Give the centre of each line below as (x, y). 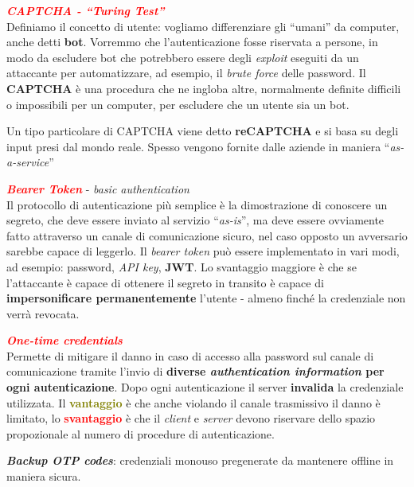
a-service (28, 162)
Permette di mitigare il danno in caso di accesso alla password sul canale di (190, 355)
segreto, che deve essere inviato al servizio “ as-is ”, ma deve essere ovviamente (195, 220)
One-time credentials (64, 340)
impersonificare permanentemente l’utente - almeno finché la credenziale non (206, 298)
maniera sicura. (44, 476)
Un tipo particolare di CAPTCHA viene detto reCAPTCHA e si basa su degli (203, 131)
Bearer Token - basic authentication (98, 188)
